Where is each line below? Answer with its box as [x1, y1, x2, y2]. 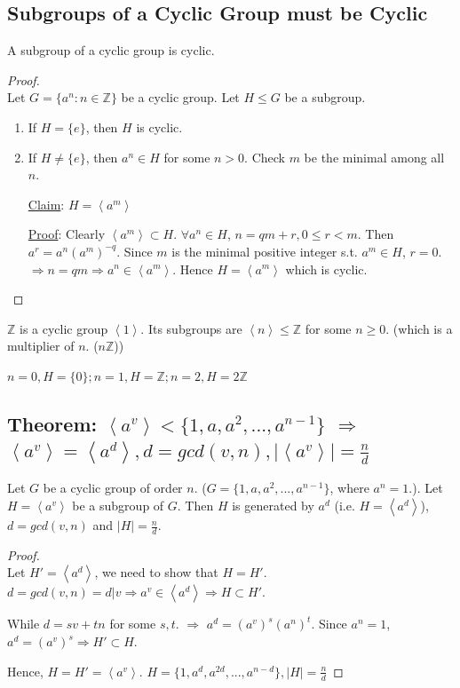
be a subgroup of [72, 496, 164, 515]
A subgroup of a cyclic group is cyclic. [7, 41, 215, 59]
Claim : [28, 194, 65, 213]
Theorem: [7, 409, 98, 437]
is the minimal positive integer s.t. [171, 241, 358, 260]
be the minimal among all [304, 147, 445, 166]
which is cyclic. [285, 259, 368, 278]
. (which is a [385, 319, 453, 337]
